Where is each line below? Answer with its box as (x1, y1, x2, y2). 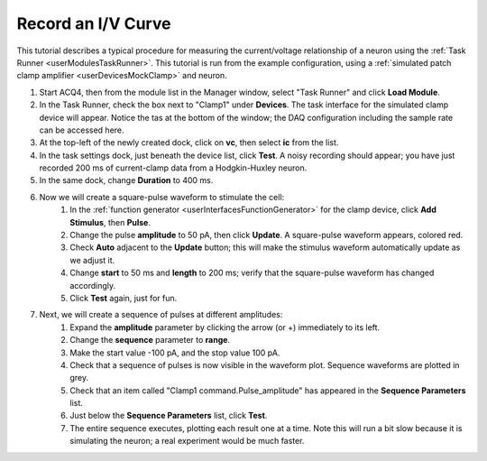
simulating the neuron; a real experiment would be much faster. (69, 436, 305, 447)
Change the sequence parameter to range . (69, 335, 230, 346)
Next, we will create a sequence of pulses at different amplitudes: (39, 309, 283, 320)
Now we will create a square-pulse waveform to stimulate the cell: (39, 191, 285, 202)
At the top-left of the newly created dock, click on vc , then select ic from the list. (39, 137, 339, 148)
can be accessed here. (39, 124, 125, 135)
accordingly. (69, 280, 116, 290)
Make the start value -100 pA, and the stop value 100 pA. (69, 347, 280, 358)
